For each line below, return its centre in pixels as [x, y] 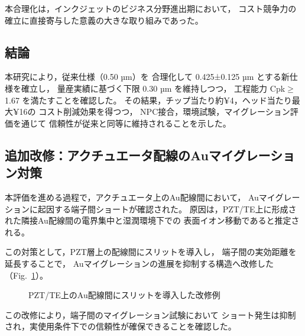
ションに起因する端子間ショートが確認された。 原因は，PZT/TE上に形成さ [151, 209]
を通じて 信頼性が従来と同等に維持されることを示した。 [122, 123]
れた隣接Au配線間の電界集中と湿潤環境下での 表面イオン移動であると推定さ [152, 220]
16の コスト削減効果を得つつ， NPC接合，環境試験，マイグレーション [155, 112]
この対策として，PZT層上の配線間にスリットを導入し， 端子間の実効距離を [151, 252]
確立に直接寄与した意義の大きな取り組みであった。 [104, 20]
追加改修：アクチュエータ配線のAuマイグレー [138, 155]
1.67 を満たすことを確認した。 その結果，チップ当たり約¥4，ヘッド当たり [148, 100]
